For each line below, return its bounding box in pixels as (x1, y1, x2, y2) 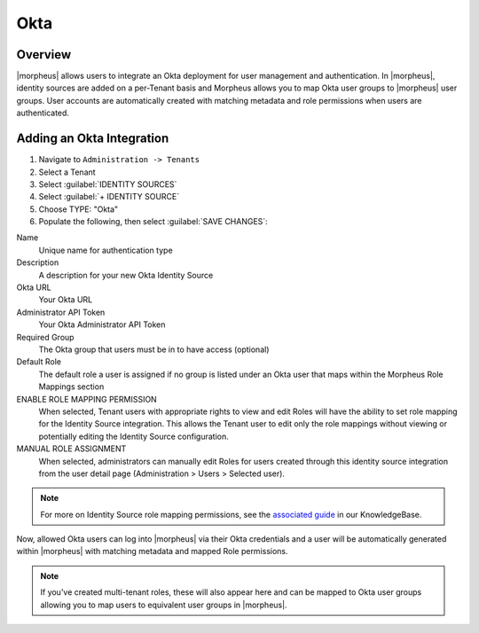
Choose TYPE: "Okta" (38, 204, 119, 215)
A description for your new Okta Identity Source (38, 270, 214, 280)
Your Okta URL (38, 294, 93, 305)
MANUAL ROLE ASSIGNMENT (16, 443, 127, 454)
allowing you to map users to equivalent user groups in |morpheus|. (40, 599, 287, 610)
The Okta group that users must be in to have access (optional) (38, 344, 270, 355)
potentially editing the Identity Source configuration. (38, 431, 230, 442)
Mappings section (38, 381, 105, 392)
